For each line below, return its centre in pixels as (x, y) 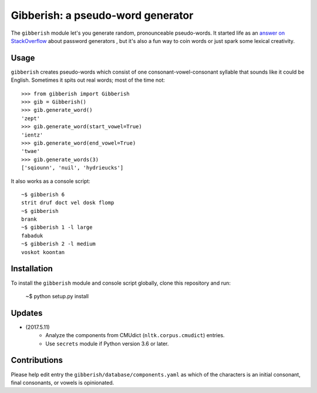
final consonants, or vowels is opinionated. (63, 382)
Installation (32, 269)
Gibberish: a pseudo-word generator (102, 15)
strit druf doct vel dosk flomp (68, 203)
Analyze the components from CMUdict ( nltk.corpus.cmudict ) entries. (135, 335)
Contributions (37, 360)
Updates (27, 313)
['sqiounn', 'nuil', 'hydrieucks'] (72, 168)
